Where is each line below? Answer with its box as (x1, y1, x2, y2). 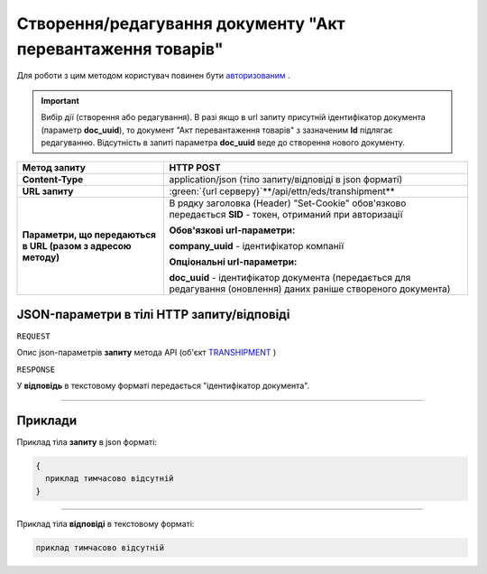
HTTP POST (169, 162, 221, 174)
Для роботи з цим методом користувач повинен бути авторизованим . (16, 70, 290, 81)
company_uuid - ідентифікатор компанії (169, 240, 345, 253)
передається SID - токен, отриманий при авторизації (169, 208, 403, 221)
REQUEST (16, 330, 51, 341)
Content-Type (22, 173, 84, 186)
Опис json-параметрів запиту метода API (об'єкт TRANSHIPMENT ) (16, 347, 277, 358)
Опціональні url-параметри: (169, 255, 298, 268)
